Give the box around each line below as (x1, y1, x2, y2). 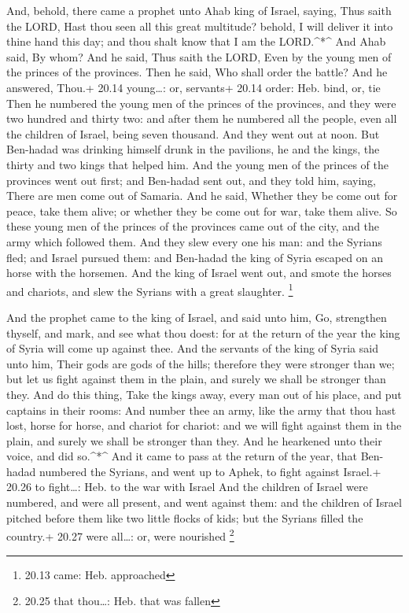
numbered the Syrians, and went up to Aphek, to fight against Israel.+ (39, 463, 381, 479)
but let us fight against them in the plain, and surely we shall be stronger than (6, 371, 386, 387)
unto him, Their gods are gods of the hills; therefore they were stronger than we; (6, 355, 395, 371)
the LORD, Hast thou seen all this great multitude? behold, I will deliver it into (6, 17, 393, 34)
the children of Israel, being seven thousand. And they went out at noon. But (6, 125, 380, 142)
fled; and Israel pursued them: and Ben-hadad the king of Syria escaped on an (6, 249, 383, 265)
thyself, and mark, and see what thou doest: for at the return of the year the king (6, 324, 400, 341)
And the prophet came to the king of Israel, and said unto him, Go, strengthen (6, 308, 387, 325)
